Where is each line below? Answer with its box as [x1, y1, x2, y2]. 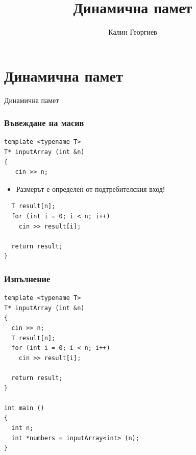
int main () [4, 404, 44, 412]
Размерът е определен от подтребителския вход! [16, 183, 165, 194]
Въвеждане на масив [4, 116, 84, 129]
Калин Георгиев [108, 27, 157, 37]
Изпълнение [4, 272, 51, 285]
